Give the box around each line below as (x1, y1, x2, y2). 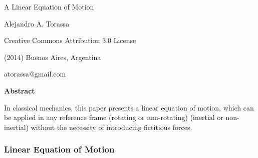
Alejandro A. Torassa (4, 18, 70, 28)
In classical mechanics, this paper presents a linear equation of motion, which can (4, 102, 254, 112)
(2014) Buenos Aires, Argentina (4, 51, 101, 62)
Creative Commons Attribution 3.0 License (4, 35, 136, 45)
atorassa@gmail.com (4, 68, 66, 79)
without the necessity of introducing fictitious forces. (31, 121, 192, 132)
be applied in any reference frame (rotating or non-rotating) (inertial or (4, 112, 223, 122)
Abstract (4, 85, 35, 95)
